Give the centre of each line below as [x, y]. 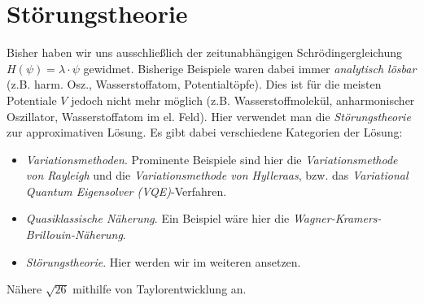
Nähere [24, 289]
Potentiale [32, 100]
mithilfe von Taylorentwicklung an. [160, 289]
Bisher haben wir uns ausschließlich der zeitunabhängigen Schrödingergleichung [205, 52]
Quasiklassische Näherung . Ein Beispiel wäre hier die [157, 218]
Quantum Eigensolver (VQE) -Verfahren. [126, 191]
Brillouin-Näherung [74, 235]
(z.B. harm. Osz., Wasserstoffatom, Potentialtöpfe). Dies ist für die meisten [194, 84]
